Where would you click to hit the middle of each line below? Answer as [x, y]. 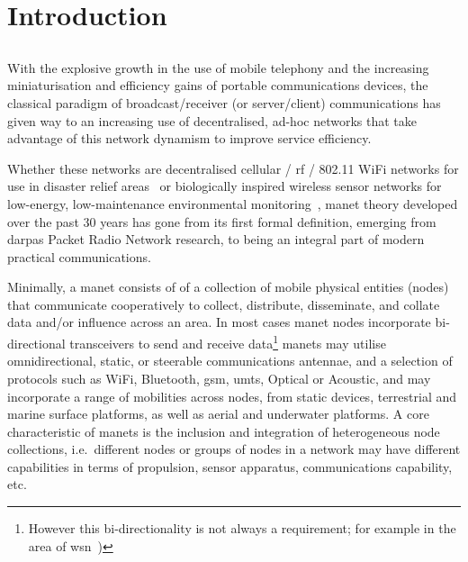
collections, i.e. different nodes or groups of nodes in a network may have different [234, 449]
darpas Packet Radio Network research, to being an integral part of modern [216, 239]
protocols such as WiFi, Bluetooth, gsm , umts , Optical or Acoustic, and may [219, 378]
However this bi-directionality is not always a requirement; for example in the [242, 528]
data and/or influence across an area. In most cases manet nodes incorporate [219, 322]
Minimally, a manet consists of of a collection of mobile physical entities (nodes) [228, 287]
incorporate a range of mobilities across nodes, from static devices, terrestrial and [232, 396]
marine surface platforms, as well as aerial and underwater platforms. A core [218, 414]
